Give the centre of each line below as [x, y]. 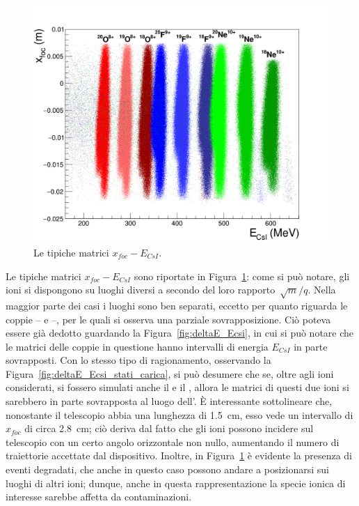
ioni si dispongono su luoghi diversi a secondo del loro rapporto [141, 290]
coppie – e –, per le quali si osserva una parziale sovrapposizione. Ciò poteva [168, 319]
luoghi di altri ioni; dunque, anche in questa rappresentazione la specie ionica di [176, 483]
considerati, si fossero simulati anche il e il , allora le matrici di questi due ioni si [177, 387]
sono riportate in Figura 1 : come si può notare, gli [242, 276]
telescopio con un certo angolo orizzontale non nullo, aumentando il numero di [173, 442]
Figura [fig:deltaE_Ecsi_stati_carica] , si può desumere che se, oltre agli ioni [170, 373]
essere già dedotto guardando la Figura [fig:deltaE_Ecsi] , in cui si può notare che [180, 333]
